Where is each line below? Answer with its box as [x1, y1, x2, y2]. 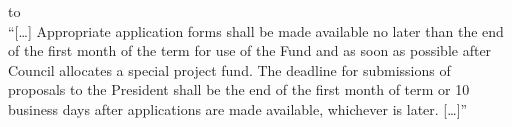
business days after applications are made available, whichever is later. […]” [8, 98, 468, 119]
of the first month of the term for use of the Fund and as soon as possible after [8, 40, 492, 61]
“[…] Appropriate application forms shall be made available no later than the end [8, 20, 504, 41]
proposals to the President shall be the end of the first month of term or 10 [8, 79, 470, 100]
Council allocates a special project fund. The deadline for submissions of [8, 59, 451, 80]
